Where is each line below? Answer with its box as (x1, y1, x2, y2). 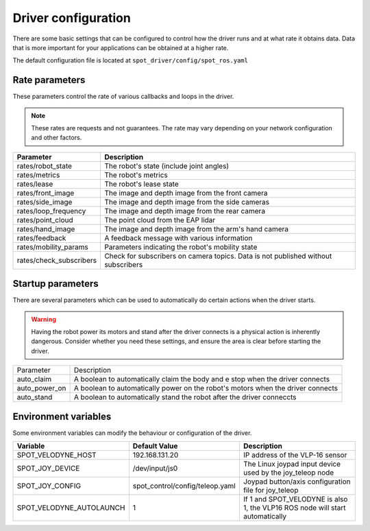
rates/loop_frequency (16, 206, 86, 215)
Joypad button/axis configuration (243, 477, 351, 486)
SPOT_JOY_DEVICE (16, 464, 80, 473)
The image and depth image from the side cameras (103, 197, 270, 206)
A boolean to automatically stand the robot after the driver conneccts (73, 392, 297, 402)
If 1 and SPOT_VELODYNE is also (243, 495, 348, 504)
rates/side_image (16, 197, 73, 206)
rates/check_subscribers (16, 255, 97, 265)
